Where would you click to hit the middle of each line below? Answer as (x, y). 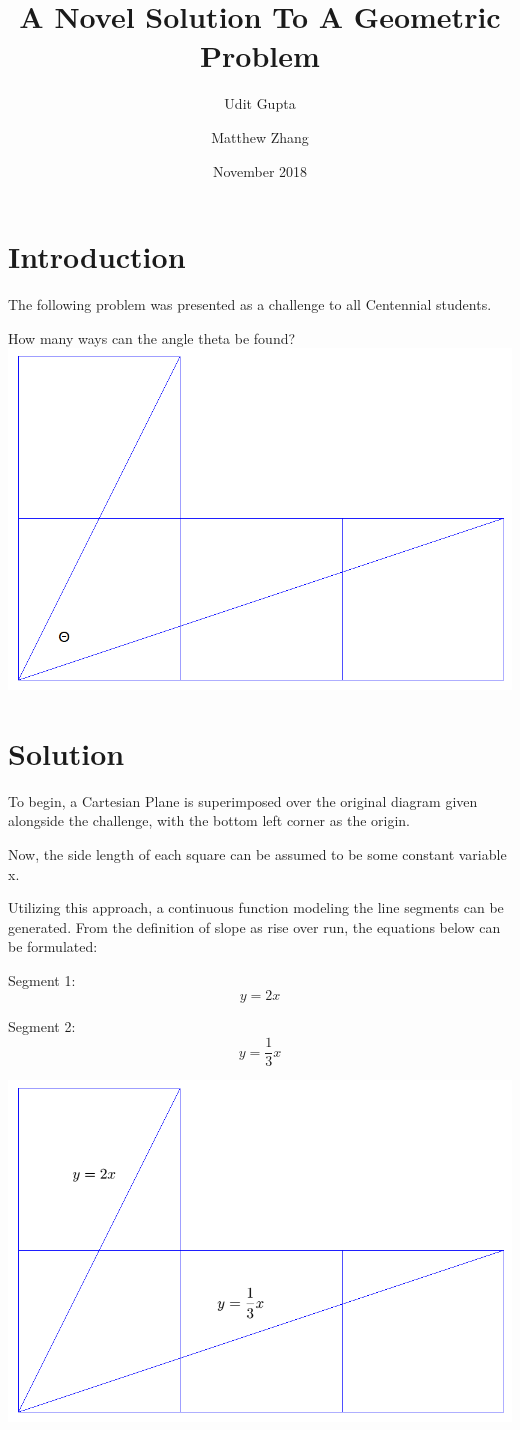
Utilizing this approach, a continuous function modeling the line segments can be (256, 907)
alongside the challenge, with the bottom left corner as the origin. (209, 820)
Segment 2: (42, 1026)
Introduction (97, 256)
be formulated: (53, 946)
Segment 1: (42, 979)
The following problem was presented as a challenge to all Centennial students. (250, 304)
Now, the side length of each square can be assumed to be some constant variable (257, 853)
